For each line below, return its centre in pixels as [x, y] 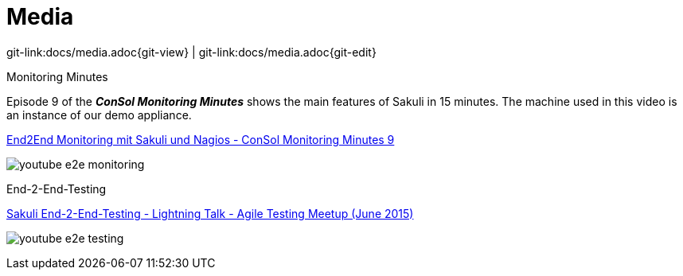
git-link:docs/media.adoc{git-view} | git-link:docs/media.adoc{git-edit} [191, 52]
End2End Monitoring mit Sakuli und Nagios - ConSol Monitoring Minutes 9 [201, 139]
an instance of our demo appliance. [99, 115]
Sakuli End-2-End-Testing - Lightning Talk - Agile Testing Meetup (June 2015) [210, 213]
